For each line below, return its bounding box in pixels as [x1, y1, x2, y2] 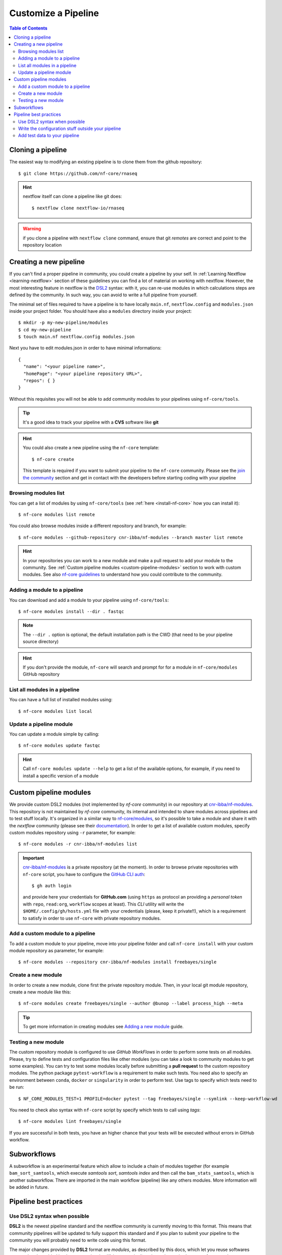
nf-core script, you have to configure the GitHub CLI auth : [23, 871, 146, 877]
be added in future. [9, 1184, 49, 1190]
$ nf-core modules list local [18, 708, 93, 714]
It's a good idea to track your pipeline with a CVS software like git [23, 419, 159, 425]
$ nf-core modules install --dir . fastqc [18, 608, 124, 614]
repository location [23, 242, 62, 248]
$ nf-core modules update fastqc [18, 743, 100, 748]
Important [23, 855, 45, 861]
